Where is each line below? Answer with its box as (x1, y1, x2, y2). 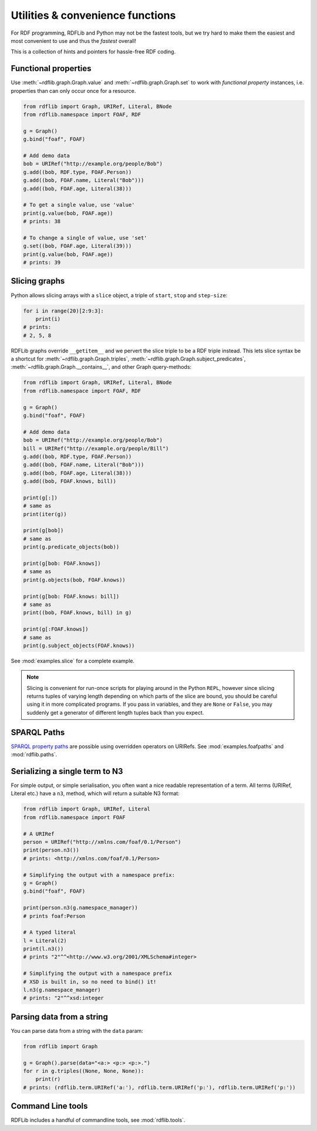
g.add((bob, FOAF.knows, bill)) (23, 478, 117, 484)
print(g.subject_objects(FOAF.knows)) (23, 642, 135, 649)
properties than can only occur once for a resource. (11, 87, 136, 94)
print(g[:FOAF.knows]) (23, 626, 89, 632)
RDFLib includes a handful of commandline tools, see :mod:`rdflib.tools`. (11, 1116, 186, 1124)
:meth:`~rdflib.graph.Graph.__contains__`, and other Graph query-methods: (11, 363, 192, 371)
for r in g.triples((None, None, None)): (23, 1068, 144, 1075)
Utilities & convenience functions (11, 9, 176, 22)
